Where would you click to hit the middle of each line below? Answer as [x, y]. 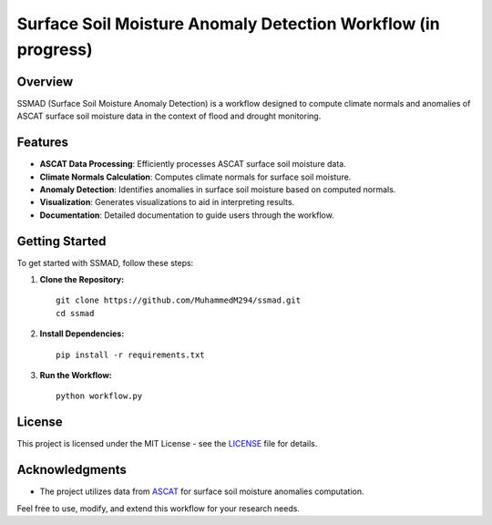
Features [42, 143]
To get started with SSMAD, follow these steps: [105, 262]
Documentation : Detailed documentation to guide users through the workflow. [187, 215]
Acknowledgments [72, 470]
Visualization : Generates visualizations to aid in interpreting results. [167, 202]
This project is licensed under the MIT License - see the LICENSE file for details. [167, 444]
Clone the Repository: [82, 280]
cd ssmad [75, 313]
